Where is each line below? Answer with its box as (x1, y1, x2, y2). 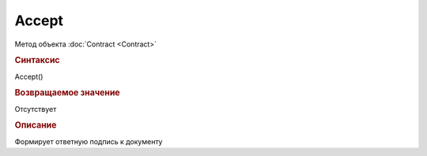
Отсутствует (14, 104, 57, 113)
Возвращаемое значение (14, 87, 120, 98)
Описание (14, 120, 57, 131)
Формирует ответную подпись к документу (14, 136, 163, 146)
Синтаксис (14, 55, 60, 66)
